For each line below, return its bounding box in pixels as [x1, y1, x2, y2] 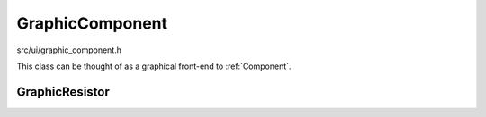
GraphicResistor [16, 84, 110, 99]
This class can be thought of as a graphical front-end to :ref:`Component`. [16, 61, 292, 71]
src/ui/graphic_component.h [16, 45, 121, 55]
